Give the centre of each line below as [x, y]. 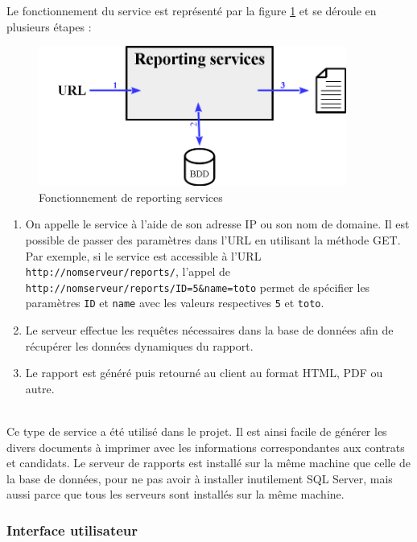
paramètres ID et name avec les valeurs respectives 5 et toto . [175, 303]
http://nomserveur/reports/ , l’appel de [128, 271]
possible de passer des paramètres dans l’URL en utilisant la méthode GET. [213, 239]
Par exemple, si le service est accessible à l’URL [143, 255]
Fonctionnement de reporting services [131, 197]
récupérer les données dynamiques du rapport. [139, 345]
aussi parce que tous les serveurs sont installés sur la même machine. [175, 494]
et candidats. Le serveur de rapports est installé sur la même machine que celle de [209, 463]
